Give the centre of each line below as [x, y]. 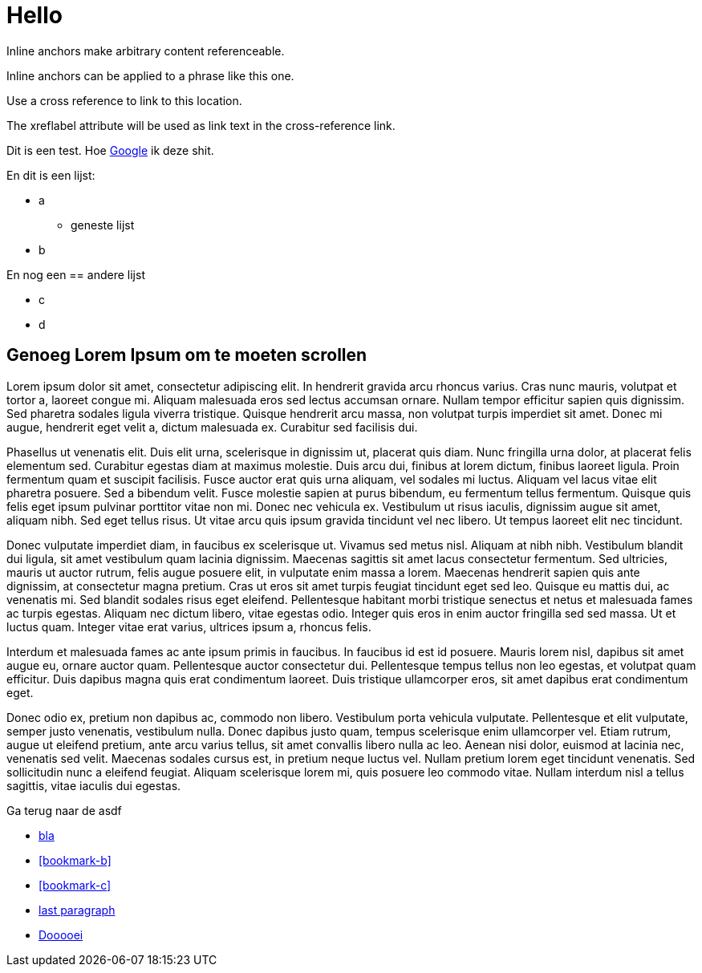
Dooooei [61, 934]
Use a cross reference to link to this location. [124, 100]
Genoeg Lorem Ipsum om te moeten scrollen [187, 355]
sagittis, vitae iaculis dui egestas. [94, 785]
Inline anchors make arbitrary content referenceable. [146, 51]
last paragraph [77, 910]
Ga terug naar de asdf [64, 810]
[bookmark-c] [75, 885]
